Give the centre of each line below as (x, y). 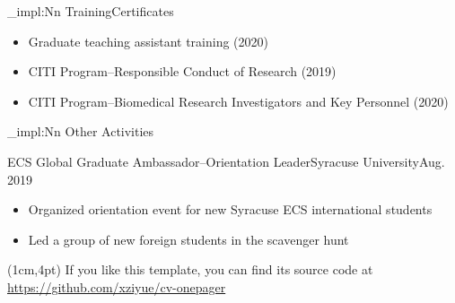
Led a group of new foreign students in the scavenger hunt (188, 239)
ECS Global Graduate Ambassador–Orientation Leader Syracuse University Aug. (226, 161)
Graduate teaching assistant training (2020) (148, 41)
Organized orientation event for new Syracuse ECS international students (230, 209)
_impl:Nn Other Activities (81, 131)
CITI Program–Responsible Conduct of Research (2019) (182, 71)
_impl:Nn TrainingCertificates (91, 11)
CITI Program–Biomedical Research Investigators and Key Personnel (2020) (238, 101)
